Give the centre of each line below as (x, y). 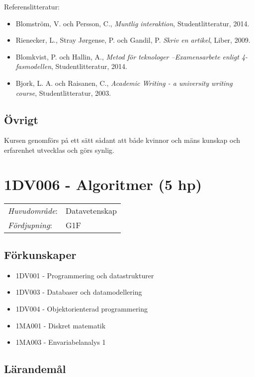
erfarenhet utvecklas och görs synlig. (59, 150)
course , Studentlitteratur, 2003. (63, 93)
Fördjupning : (30, 225)
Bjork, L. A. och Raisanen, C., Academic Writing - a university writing (124, 83)
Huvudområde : (33, 210)
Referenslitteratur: (32, 6)
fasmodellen (34, 66)
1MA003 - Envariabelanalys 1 (61, 342)
